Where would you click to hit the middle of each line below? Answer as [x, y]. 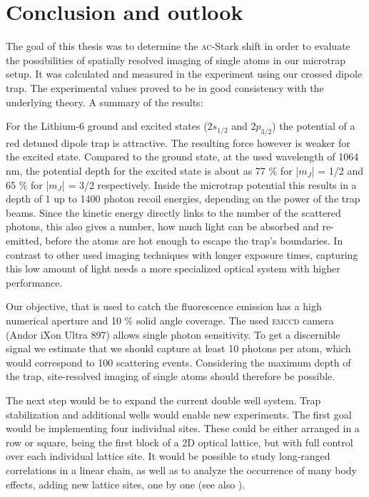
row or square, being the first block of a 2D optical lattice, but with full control [180, 442]
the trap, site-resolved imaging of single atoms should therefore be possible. [171, 376]
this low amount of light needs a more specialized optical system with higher [173, 268]
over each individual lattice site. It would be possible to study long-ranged [168, 456]
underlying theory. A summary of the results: [105, 102]
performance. [34, 282]
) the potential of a [314, 126]
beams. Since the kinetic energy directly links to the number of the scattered [173, 212]
